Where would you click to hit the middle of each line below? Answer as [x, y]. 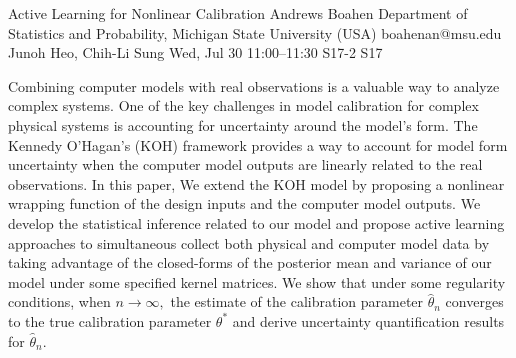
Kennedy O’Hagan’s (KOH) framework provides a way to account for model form [258, 144]
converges [474, 301]
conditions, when [59, 301]
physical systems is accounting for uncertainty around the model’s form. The [243, 124]
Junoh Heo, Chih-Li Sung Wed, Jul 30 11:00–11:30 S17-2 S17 [195, 52]
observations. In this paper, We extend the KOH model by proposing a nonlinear [256, 183]
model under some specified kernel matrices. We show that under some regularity [257, 281]
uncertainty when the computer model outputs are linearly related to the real [245, 164]
